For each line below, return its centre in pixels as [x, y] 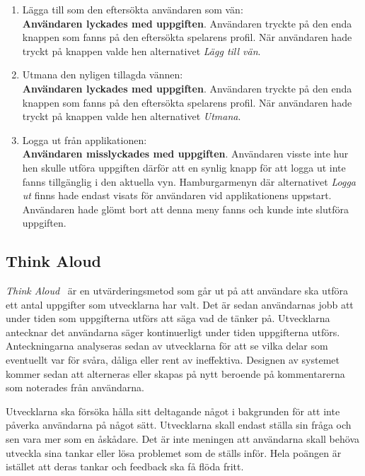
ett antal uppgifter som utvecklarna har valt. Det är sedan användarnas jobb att [180, 304]
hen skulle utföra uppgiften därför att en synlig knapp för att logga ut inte [184, 167]
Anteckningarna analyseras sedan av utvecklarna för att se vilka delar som [167, 346]
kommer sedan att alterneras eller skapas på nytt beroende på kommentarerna [175, 373]
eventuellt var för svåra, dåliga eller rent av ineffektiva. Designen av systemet [173, 360]
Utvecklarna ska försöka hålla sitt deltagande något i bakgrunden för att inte [173, 411]
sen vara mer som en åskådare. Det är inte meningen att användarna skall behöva [182, 439]
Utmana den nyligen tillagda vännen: [103, 75]
